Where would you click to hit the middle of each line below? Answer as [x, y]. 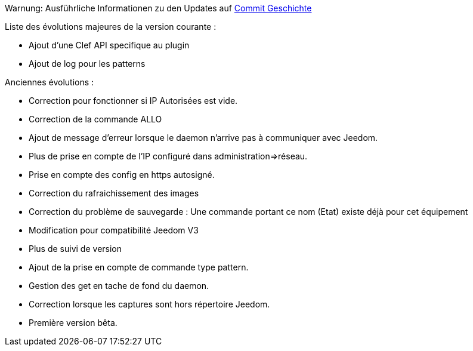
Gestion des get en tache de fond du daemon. [119, 286]
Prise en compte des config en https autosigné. [122, 175]
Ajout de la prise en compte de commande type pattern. [139, 267]
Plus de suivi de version [75, 249]
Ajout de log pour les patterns [87, 64]
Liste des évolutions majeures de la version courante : [111, 27]
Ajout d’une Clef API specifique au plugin [109, 45]
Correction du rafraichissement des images [114, 193]
